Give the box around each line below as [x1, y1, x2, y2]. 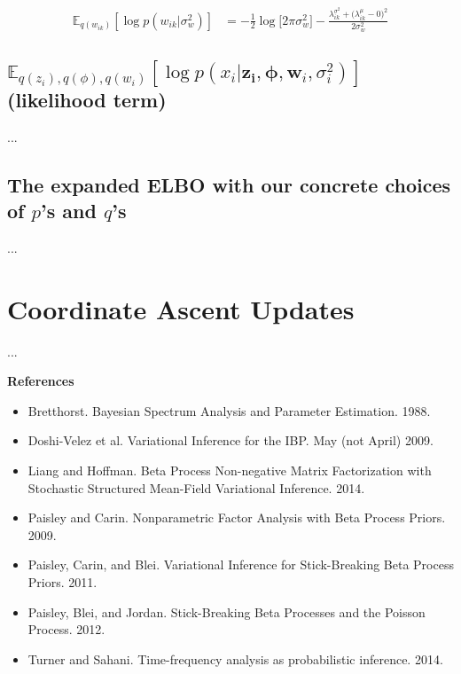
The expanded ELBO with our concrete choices [7, 170, 450, 198]
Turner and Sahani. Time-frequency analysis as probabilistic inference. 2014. [27, 649, 443, 668]
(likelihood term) [7, 85, 167, 113]
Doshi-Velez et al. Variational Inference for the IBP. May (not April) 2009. [27, 431, 434, 450]
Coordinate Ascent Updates [7, 290, 355, 326]
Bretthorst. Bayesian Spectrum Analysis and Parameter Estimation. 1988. [27, 401, 431, 419]
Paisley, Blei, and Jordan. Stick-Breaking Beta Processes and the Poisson [27, 602, 426, 621]
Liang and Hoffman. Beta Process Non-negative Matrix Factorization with [27, 461, 432, 479]
